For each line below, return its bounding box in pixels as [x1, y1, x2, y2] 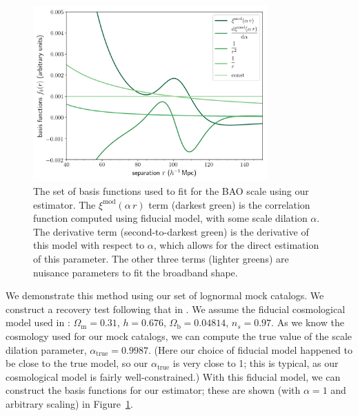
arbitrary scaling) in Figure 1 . [6, 396, 133, 410]
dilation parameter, [6, 342, 87, 357]
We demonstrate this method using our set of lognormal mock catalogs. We [6, 288, 324, 303]
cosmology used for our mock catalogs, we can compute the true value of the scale [6, 328, 352, 343]
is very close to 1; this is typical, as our [172, 356, 339, 370]
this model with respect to [33, 238, 145, 252]
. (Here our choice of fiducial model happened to [148, 342, 353, 357]
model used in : [6, 315, 70, 330]
